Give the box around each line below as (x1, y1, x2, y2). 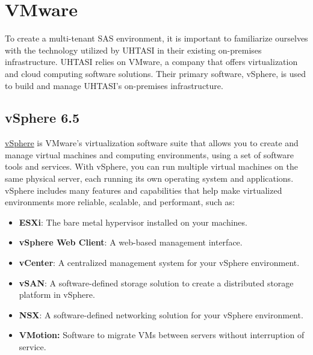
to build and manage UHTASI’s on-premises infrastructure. (5, 79, 223, 91)
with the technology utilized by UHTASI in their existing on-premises (5, 43, 262, 56)
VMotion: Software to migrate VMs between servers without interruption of (19, 329, 305, 341)
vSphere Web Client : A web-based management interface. (19, 236, 243, 248)
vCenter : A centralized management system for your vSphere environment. (19, 256, 300, 269)
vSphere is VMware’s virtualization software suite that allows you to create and (5, 137, 299, 149)
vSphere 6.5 (5, 108, 79, 127)
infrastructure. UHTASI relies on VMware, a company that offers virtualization (5, 55, 298, 68)
